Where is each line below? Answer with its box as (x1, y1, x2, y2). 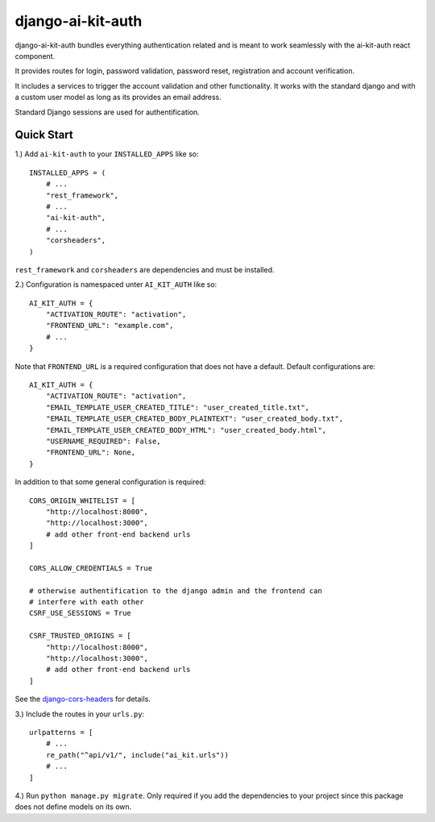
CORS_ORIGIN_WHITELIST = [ (29, 496, 136, 505)
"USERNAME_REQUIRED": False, (45, 437, 161, 446)
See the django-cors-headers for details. (14, 694, 151, 704)
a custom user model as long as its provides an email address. (14, 93, 222, 102)
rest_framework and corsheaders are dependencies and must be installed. (14, 264, 275, 274)
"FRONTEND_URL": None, (45, 448, 136, 457)
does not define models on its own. (14, 802, 132, 812)
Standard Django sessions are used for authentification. (14, 107, 201, 117)
